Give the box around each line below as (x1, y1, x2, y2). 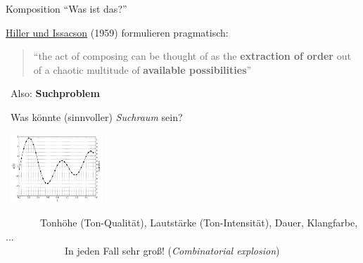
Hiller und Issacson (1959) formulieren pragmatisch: (6, 25, 229, 39)
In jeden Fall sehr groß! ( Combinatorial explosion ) (64, 243, 280, 257)
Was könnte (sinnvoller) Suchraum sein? (10, 109, 183, 124)
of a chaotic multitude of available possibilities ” (33, 62, 252, 77)
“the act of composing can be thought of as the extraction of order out (33, 49, 351, 63)
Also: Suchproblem (10, 86, 100, 101)
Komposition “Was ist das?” (6, 1, 127, 15)
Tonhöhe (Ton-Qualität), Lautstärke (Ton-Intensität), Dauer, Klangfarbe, (39, 215, 358, 230)
